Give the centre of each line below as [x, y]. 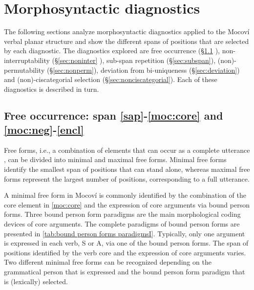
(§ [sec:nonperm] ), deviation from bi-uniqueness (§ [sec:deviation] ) [143, 70]
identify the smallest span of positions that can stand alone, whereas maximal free [127, 169]
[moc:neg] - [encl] [44, 130]
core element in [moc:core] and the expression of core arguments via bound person [127, 204]
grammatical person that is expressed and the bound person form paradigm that [125, 271]
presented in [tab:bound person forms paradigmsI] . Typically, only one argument [125, 233]
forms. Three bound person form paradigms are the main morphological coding [122, 214]
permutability [24, 70]
